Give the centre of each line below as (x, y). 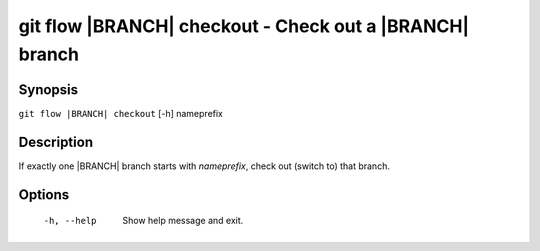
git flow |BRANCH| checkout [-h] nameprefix (121, 113)
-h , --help (70, 221)
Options (44, 194)
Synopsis (48, 89)
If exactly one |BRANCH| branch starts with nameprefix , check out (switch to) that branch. (204, 166)
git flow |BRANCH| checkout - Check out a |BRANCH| (244, 26)
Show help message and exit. (183, 221)
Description (56, 141)
